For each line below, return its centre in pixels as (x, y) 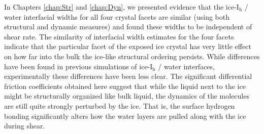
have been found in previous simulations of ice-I (78, 66)
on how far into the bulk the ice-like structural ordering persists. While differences (132, 56)
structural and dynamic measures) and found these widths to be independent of (128, 27)
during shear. (25, 126)
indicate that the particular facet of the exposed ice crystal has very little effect (128, 46)
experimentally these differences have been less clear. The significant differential (128, 76)
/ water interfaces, (186, 66)
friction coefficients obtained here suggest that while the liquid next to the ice (125, 86)
